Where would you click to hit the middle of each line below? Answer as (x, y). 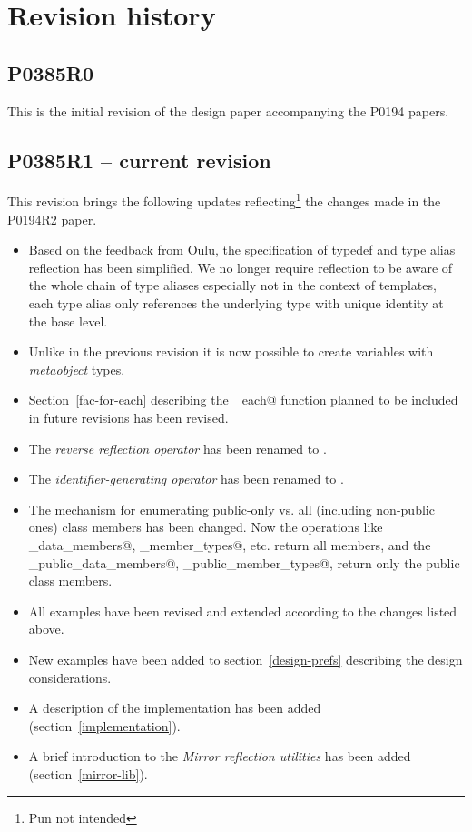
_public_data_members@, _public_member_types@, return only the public (244, 562)
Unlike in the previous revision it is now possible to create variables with (231, 351)
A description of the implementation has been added (175, 708)
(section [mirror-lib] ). (88, 773)
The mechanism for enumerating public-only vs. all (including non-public (231, 509)
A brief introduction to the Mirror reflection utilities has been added (220, 756)
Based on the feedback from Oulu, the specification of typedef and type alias (242, 250)
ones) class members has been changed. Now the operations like (206, 527)
